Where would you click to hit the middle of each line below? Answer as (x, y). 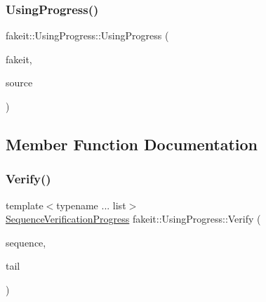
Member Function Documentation (132, 144)
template (25, 205)
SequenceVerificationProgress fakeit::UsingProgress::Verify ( (133, 219)
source (19, 83)
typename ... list (91, 205)
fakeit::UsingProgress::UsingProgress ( (87, 35)
